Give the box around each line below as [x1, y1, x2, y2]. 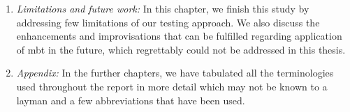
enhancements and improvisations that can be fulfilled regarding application [16, 29, 342, 43]
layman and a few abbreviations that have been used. [16, 93, 245, 107]
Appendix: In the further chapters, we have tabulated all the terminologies [16, 65, 334, 80]
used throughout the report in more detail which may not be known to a [16, 79, 328, 93]
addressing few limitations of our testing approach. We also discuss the [16, 15, 320, 29]
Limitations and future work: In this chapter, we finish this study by [16, 1, 309, 15]
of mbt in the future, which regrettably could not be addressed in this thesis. [16, 42, 346, 56]
